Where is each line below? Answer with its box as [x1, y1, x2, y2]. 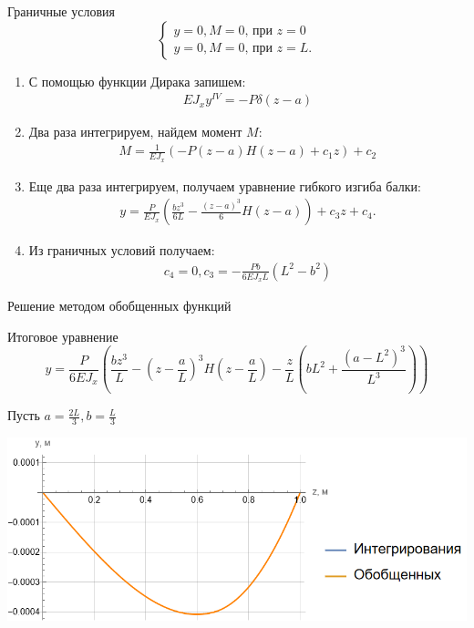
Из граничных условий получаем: [28, 241, 215, 260]
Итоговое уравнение [7, 326, 118, 345]
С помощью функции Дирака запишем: [28, 71, 246, 90]
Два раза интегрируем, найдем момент [28, 122, 242, 141]
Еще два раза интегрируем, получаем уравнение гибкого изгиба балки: [28, 176, 421, 195]
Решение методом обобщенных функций [7, 296, 232, 315]
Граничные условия [7, 2, 115, 20]
